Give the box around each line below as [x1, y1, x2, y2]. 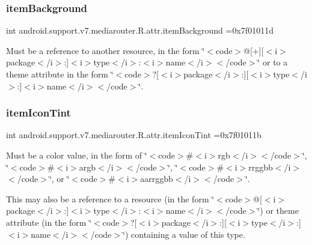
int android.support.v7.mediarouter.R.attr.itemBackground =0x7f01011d [6, 24, 274, 37]
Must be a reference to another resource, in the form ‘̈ [6, 44, 205, 56]
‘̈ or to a [257, 56, 288, 68]
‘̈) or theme [257, 204, 299, 217]
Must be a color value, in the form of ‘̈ [6, 149, 147, 161]
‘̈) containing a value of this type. [123, 228, 245, 240]
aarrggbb [140, 172, 173, 185]
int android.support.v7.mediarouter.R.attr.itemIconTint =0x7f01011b [6, 129, 262, 141]
